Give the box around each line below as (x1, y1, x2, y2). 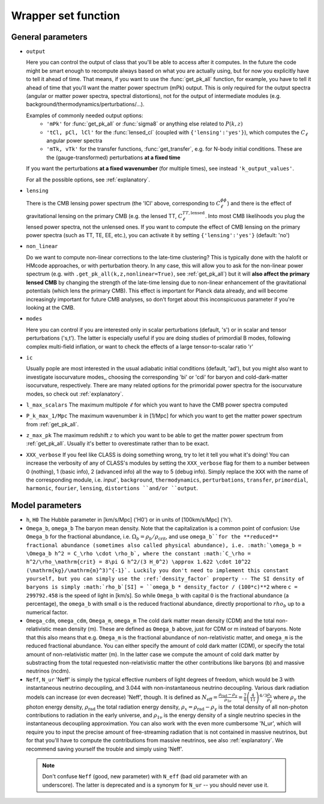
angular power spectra (46, 137, 103, 144)
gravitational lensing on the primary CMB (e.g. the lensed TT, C (26, 212, 183, 219)
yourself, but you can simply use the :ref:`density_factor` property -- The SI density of (26, 575, 305, 582)
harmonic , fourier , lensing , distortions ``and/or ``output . (26, 485, 198, 492)
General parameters (11, 32, 88, 42)
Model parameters (11, 500, 82, 510)
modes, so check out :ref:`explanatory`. (26, 390, 124, 397)
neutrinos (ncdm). (26, 667, 71, 675)
